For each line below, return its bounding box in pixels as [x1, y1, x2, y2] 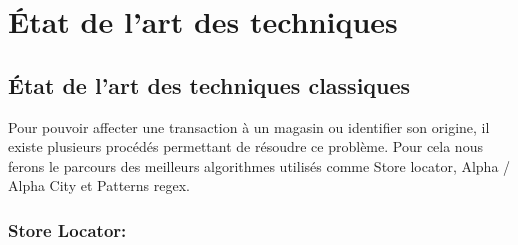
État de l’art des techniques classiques [8, 69, 411, 100]
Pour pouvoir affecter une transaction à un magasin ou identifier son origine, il [8, 116, 490, 137]
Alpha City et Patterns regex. [8, 175, 190, 196]
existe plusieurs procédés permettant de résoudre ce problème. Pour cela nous [8, 136, 483, 157]
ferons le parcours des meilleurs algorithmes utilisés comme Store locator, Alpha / [8, 155, 511, 176]
